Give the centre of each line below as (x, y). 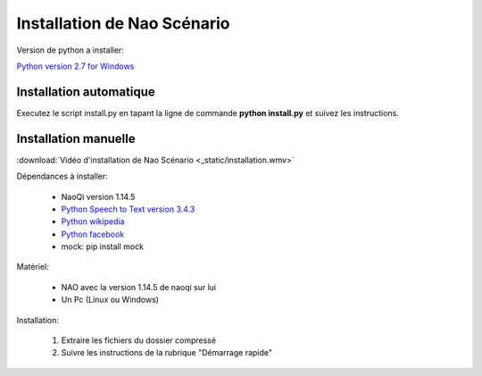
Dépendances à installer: (62, 176)
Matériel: (33, 267)
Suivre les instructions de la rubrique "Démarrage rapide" (166, 353)
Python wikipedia (93, 221)
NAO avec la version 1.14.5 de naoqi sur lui (139, 287)
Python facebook (93, 234)
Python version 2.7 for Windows (75, 66)
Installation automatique (86, 92)
